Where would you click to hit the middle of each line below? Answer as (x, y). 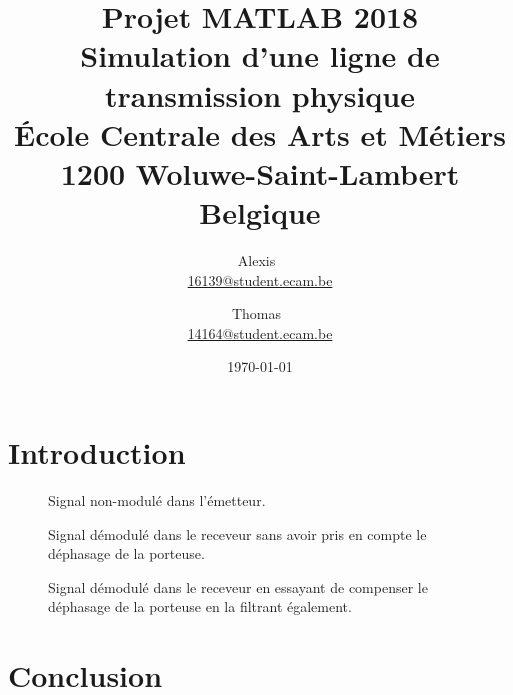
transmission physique (260, 94)
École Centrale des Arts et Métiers (260, 133)
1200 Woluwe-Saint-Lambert (260, 172)
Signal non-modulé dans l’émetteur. (157, 499)
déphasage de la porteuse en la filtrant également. (200, 606)
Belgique (260, 212)
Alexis (256, 260)
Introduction (97, 452)
